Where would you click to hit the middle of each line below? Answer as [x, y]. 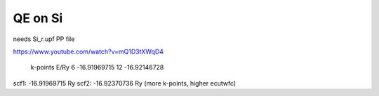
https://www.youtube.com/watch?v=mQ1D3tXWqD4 [88, 51]
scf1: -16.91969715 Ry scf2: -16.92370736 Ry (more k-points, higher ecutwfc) [125, 83]
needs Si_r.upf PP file [44, 39]
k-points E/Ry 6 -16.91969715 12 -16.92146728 [97, 67]
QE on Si [38, 18]
